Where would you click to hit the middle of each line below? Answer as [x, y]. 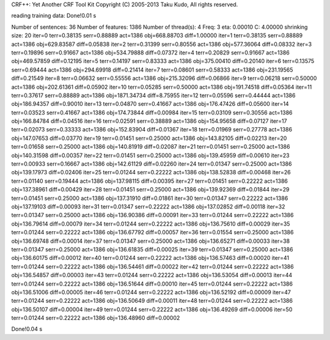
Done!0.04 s [27, 329]
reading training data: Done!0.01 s [54, 16]
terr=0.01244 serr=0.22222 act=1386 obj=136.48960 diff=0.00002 [96, 318]
